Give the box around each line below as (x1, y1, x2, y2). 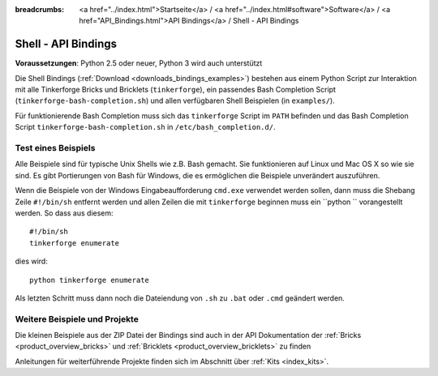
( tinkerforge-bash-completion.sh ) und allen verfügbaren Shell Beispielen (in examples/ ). (15, 96, 336, 105)
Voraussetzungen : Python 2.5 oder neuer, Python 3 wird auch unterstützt (15, 58, 263, 68)
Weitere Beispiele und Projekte (15, 313, 140, 324)
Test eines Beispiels (15, 143, 96, 154)
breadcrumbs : (15, 5, 65, 14)
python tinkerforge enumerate (29, 276, 150, 284)
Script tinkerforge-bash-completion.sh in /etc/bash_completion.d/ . (15, 122, 276, 132)
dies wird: (15, 256, 48, 267)
